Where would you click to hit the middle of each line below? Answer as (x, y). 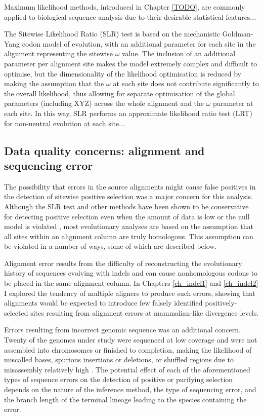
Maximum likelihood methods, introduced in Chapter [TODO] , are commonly (125, 7)
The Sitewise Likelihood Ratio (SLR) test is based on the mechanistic (112, 34)
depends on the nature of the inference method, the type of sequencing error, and (130, 389)
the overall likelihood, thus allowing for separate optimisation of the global (120, 93)
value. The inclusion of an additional (179, 53)
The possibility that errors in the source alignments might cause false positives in (130, 186)
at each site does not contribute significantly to (186, 83)
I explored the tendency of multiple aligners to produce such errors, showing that (130, 293)
